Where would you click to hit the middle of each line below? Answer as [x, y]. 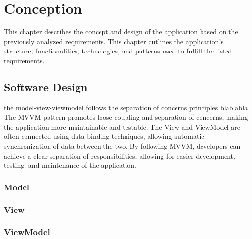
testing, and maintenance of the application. [70, 165]
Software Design [46, 87]
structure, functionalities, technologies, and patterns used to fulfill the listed [118, 51]
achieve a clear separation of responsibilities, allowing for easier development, [120, 155]
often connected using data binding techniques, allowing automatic [104, 136]
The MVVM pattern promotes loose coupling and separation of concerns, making [126, 117]
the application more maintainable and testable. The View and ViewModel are [122, 126]
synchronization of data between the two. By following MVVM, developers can [122, 146]
